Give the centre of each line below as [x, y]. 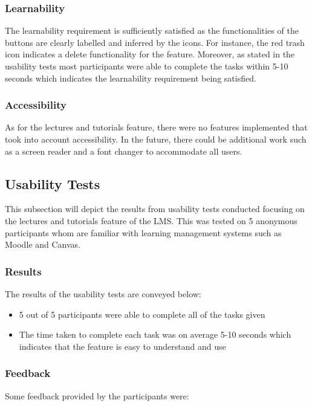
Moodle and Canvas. [43, 244]
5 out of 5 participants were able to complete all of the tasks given [142, 314]
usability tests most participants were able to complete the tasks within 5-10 [147, 66]
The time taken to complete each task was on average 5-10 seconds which [155, 334]
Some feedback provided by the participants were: [97, 395]
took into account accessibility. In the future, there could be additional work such [156, 139]
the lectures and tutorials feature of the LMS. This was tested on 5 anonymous [151, 220]
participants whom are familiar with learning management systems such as [143, 232]
